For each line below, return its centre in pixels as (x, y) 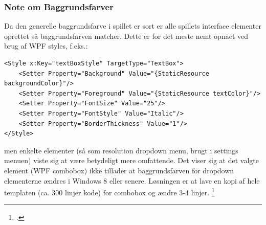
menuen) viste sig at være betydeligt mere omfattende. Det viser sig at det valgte (131, 160)
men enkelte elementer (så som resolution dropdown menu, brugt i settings (121, 150)
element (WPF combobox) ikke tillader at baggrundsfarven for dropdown (119, 170)
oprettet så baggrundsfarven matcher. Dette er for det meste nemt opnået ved (126, 36)
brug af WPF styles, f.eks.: (46, 46)
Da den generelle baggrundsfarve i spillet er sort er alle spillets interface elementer (133, 26)
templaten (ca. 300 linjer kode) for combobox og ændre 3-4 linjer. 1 (109, 192)
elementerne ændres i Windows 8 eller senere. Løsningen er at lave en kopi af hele (132, 180)
